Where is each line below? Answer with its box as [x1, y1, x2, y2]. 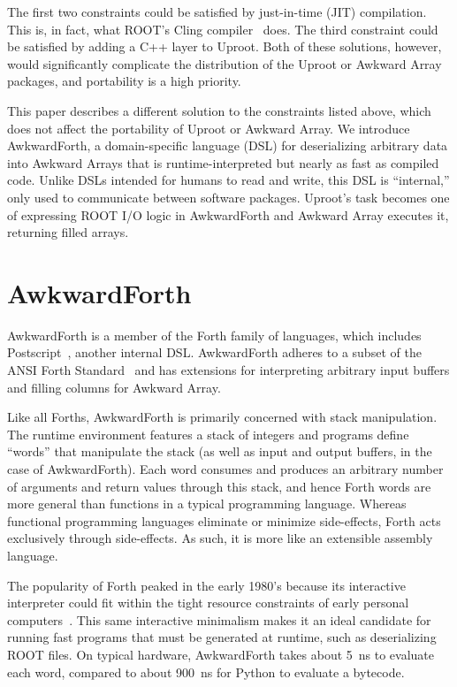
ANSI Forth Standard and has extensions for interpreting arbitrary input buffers [7, 361, 450, 379]
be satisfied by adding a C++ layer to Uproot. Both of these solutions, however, [7, 37, 442, 56]
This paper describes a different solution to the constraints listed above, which [7, 101, 431, 119]
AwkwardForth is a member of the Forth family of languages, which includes [7, 325, 422, 344]
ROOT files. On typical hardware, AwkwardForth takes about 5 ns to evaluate [7, 645, 435, 663]
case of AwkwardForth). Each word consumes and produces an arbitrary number [7, 460, 444, 477]
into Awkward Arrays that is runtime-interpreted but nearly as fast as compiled [7, 153, 439, 172]
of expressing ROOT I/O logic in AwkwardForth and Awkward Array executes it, [7, 205, 449, 224]
